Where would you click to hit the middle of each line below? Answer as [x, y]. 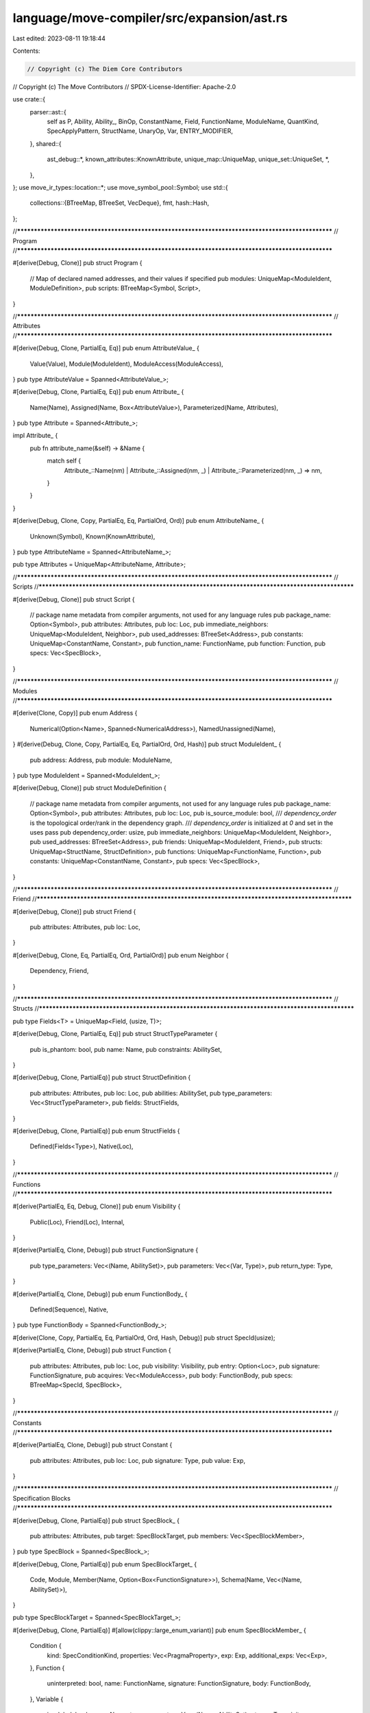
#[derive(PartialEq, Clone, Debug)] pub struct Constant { [92, 1445]
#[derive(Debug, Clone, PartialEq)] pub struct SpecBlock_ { [96, 1520]
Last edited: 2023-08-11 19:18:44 [59, 38]
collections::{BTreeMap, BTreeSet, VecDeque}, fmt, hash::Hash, [120, 203]
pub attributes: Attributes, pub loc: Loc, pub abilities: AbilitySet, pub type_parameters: [151, 1093]
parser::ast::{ [48, 112]
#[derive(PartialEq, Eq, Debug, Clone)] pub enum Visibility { [97, 1207]
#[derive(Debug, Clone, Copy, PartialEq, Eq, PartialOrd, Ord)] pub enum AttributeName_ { [138, 521]
